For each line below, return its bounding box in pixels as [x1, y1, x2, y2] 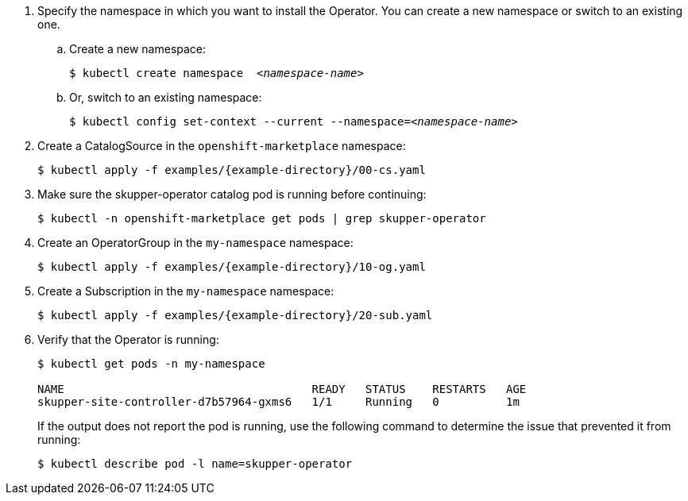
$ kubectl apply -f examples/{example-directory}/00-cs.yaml [37, 164, 426, 176]
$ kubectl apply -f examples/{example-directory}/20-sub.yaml [37, 309, 433, 322]
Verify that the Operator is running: [37, 333, 219, 346]
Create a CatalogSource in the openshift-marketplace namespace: [37, 139, 406, 152]
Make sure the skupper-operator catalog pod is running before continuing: [37, 187, 427, 201]
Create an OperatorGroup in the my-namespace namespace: [37, 236, 354, 249]
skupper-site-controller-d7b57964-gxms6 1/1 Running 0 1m [37, 395, 520, 408]
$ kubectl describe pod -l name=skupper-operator [37, 457, 353, 470]
